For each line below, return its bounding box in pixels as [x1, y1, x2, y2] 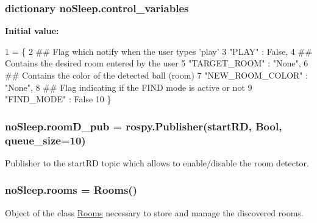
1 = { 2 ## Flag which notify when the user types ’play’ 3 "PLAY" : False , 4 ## [5, 44, 312, 57]
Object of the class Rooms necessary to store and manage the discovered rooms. [5, 206, 304, 219]
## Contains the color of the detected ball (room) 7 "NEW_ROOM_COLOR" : [5, 69, 308, 81]
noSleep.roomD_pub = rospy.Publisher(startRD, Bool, [5, 118, 282, 133]
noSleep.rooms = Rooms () [5, 182, 137, 197]
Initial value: [5, 24, 59, 37]
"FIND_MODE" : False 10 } [5, 93, 112, 105]
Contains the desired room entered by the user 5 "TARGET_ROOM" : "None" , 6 [5, 57, 308, 69]
